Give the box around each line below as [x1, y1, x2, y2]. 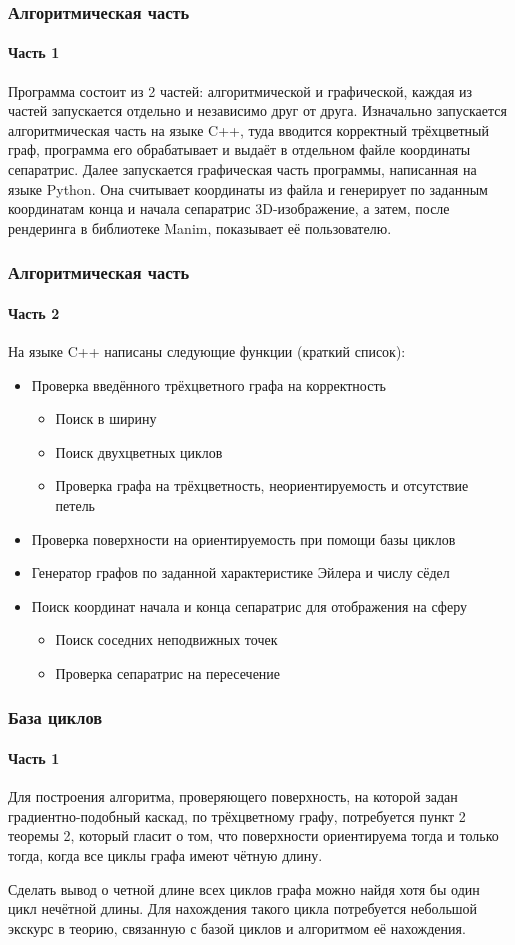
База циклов [8, 705, 103, 730]
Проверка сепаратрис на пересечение [55, 662, 281, 683]
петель [55, 495, 96, 515]
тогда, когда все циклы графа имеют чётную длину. [8, 844, 323, 865]
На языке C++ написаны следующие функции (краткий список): [8, 341, 406, 362]
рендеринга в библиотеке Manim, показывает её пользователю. [8, 217, 392, 238]
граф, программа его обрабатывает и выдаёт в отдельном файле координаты [8, 139, 471, 160]
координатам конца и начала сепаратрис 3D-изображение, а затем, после [8, 198, 450, 219]
